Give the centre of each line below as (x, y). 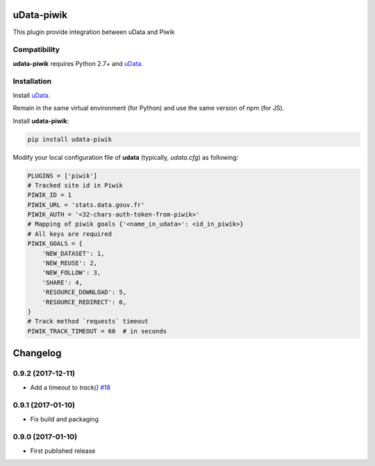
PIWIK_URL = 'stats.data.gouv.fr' (86, 205)
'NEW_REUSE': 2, (69, 263)
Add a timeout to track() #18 (70, 387)
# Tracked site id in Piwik (75, 185)
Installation (32, 81)
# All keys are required (70, 234)
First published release (63, 451)
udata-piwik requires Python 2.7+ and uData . (78, 63)
